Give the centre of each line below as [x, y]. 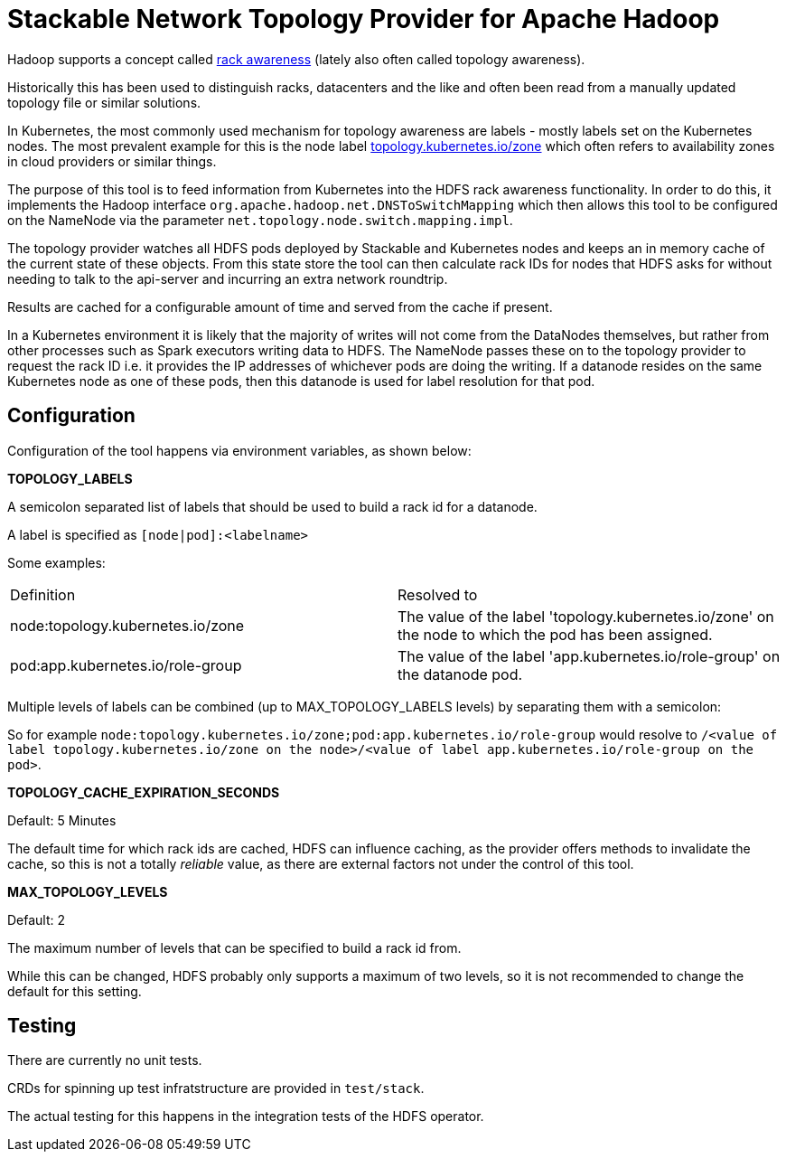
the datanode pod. [460, 674]
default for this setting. [75, 991]
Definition [43, 594]
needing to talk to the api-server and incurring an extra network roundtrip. [228, 278]
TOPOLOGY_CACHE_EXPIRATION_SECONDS [144, 792]
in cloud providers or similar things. [112, 161]
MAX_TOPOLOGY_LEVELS [88, 891]
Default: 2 [37, 919]
